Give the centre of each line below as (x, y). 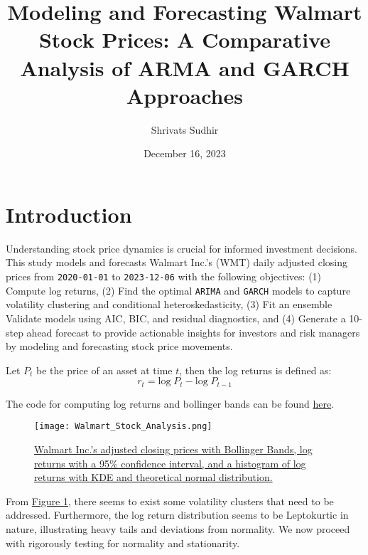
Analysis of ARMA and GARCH (185, 67)
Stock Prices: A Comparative (185, 39)
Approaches (185, 95)
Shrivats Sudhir (185, 129)
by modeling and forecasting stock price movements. (119, 346)
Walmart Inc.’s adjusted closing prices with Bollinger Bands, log (173, 449)
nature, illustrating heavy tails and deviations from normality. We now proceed (178, 528)
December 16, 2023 (185, 153)
